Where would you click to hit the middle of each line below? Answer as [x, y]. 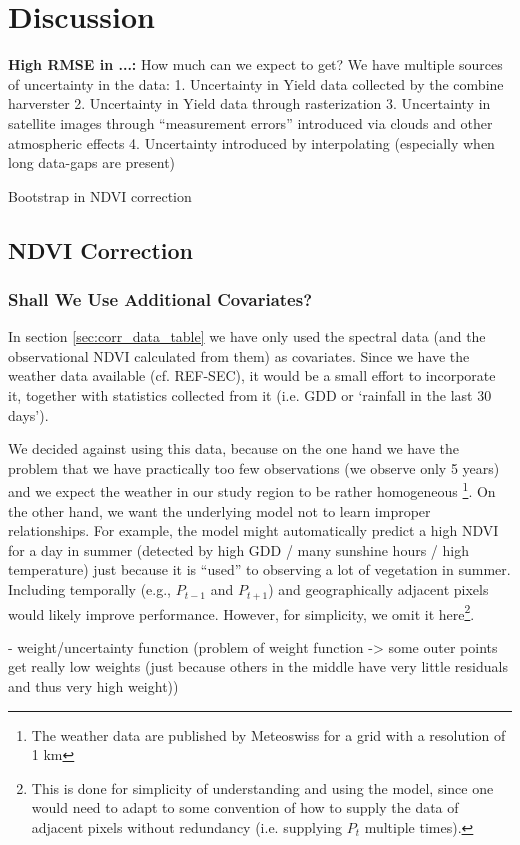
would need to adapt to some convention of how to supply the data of [245, 807]
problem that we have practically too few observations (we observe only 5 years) [254, 467]
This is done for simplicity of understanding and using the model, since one [262, 787]
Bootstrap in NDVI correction [100, 195]
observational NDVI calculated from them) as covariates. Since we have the [239, 355]
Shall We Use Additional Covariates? [160, 298]
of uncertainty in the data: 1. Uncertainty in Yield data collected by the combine [256, 83]
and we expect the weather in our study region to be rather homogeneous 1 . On [252, 490]
